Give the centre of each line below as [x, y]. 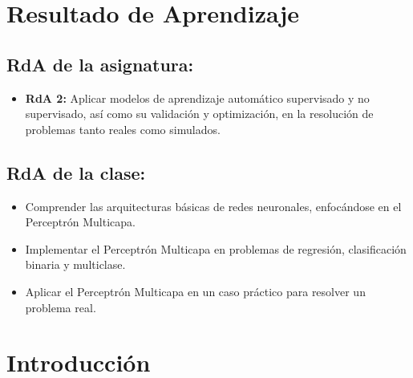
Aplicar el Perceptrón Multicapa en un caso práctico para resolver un [195, 291]
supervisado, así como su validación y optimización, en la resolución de [199, 114]
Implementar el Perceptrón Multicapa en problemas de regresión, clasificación [216, 248]
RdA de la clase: [76, 172]
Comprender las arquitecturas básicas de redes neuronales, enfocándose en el [213, 206]
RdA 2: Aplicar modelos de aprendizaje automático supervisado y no [197, 98]
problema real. [61, 307]
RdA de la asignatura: [100, 64]
